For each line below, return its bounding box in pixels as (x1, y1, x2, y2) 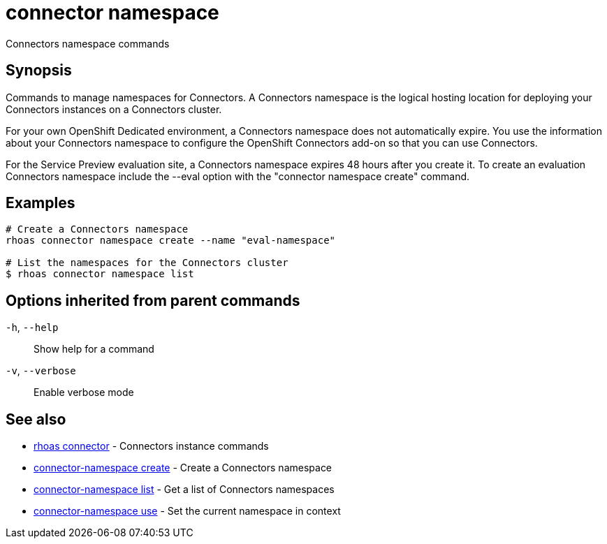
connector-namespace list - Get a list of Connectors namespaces (34, 483, 335, 496)
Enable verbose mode (34, 386, 134, 399)
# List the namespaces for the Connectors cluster (6, 257, 288, 269)
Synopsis (6, 61, 72, 80)
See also (6, 410, 66, 428)
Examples (6, 194, 75, 212)
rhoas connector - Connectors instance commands (34, 440, 269, 453)
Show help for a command (34, 343, 154, 355)
